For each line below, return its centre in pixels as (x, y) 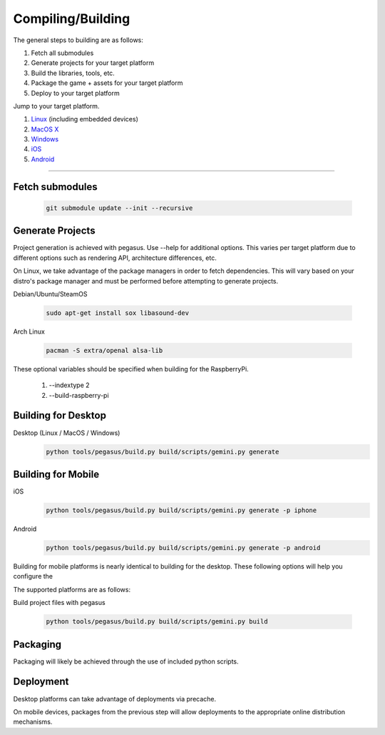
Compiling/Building (72, 19)
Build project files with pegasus (60, 603)
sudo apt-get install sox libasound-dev (117, 313)
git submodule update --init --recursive (119, 208)
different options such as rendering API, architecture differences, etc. (115, 258)
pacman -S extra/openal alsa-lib (104, 350)
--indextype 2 (69, 385)
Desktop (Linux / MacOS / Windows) (67, 433)
